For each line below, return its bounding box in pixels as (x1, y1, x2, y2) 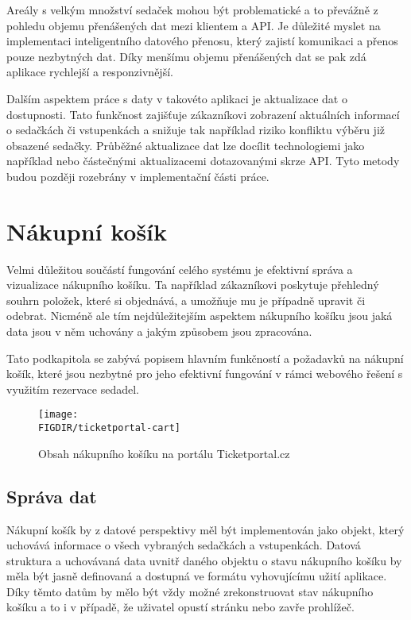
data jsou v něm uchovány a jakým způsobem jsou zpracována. (6, 323, 312, 340)
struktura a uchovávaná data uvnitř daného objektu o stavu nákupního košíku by (6, 552, 402, 568)
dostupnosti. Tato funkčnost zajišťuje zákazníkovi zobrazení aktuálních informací (6, 106, 400, 122)
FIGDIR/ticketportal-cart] (38, 422, 180, 434)
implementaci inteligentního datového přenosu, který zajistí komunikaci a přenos (6, 33, 398, 49)
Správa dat (6, 483, 97, 508)
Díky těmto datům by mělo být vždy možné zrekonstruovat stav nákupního (6, 583, 374, 599)
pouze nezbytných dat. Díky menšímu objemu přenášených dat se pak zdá (6, 48, 366, 64)
